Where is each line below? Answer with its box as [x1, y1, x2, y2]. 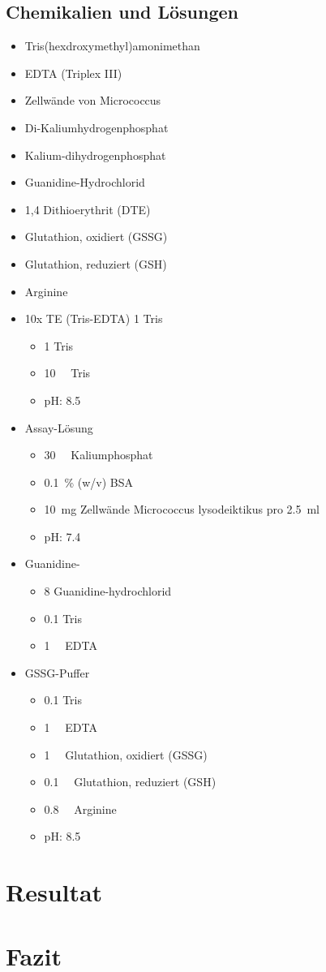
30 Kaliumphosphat [44, 446, 153, 463]
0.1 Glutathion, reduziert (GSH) [44, 773, 217, 790]
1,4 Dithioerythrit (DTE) [24, 200, 151, 217]
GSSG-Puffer [24, 664, 90, 681]
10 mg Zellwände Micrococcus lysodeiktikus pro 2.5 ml [44, 501, 320, 518]
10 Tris [44, 364, 91, 381]
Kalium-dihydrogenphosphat [24, 146, 166, 163]
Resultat [6, 875, 103, 909]
